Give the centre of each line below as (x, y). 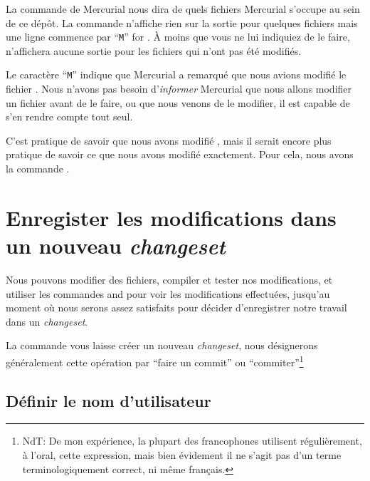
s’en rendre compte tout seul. (69, 117)
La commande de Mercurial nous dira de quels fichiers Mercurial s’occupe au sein (183, 9)
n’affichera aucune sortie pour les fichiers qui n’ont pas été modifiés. (154, 50)
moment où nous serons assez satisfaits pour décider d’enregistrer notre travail (176, 307)
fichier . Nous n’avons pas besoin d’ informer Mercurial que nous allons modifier (179, 89)
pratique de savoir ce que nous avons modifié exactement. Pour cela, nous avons (180, 154)
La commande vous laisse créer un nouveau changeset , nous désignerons (162, 345)
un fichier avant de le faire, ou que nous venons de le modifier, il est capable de (178, 102)
